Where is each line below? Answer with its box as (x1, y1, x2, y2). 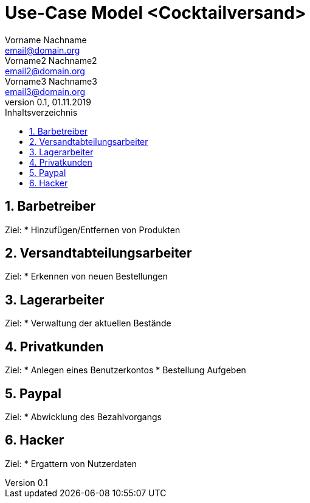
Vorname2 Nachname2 (5, 55, 97, 66)
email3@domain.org (5, 86, 86, 97)
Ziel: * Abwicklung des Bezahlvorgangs (5, 411, 162, 422)
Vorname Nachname (5, 34, 87, 45)
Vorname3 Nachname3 (5, 76, 97, 86)
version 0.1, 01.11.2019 (5, 96, 91, 107)
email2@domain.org (5, 65, 85, 76)
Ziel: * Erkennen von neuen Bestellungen (5, 271, 168, 282)
